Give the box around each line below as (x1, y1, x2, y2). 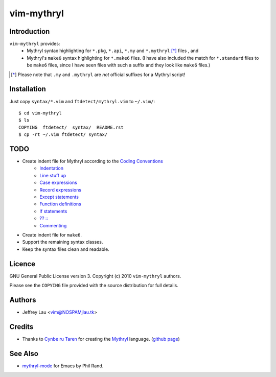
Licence (9, 260, 36, 268)
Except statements (39, 194, 79, 200)
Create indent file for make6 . (22, 231, 82, 238)
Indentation (39, 165, 64, 171)
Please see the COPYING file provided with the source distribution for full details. (9, 282, 178, 288)
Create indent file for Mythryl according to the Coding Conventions (22, 158, 163, 164)
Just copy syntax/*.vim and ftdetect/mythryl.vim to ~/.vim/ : (9, 98, 155, 104)
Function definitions (39, 201, 81, 207)
